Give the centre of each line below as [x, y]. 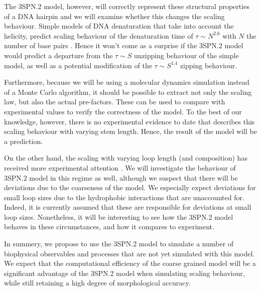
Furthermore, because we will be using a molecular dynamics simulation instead [127, 82]
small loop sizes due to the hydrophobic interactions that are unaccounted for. [124, 197]
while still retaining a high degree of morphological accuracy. [97, 283]
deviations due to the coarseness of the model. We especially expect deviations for [130, 187]
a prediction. [24, 141]
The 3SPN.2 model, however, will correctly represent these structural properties [127, 6]
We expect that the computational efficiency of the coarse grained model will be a [130, 263]
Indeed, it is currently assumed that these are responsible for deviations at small [128, 207]
